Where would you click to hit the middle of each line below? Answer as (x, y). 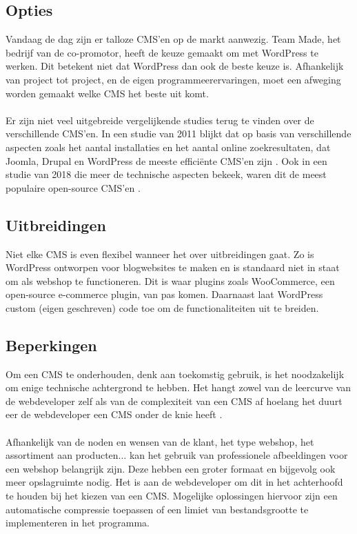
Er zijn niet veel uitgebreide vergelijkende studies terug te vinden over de (160, 120)
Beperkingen (51, 345)
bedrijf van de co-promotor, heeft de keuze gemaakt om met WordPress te (162, 52)
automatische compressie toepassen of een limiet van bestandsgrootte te (157, 509)
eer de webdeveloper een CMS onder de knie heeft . (114, 414)
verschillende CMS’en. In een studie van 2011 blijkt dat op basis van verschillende (178, 133)
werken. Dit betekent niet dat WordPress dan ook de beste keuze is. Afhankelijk (175, 66)
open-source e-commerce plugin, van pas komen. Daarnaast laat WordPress (164, 294)
